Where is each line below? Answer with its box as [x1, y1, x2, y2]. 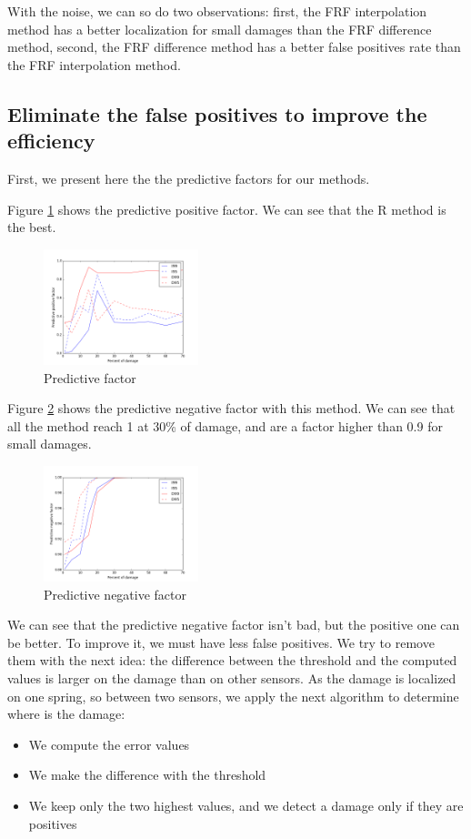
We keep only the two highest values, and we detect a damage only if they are [28, 796, 464, 815]
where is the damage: [7, 704, 125, 723]
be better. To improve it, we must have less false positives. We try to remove [7, 632, 435, 652]
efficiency [7, 126, 95, 155]
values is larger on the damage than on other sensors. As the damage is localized [7, 669, 456, 688]
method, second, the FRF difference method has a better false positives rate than [7, 37, 461, 56]
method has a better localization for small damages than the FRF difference [7, 19, 432, 38]
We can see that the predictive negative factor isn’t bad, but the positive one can [7, 615, 460, 634]
